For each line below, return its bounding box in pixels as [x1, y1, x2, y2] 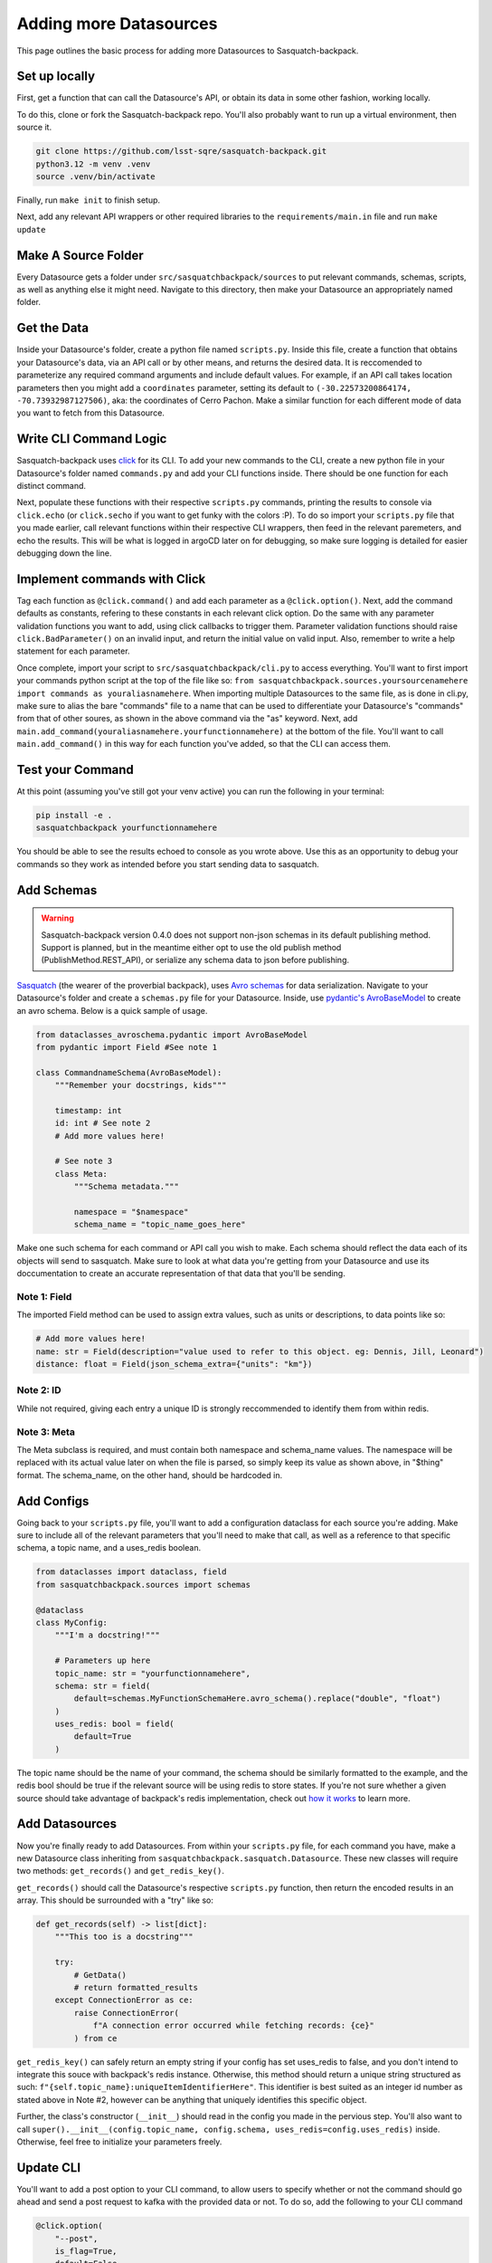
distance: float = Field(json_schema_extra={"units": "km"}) [35, 1359, 313, 1370]
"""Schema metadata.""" [73, 1181, 180, 1192]
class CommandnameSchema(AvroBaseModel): [35, 1067, 222, 1077]
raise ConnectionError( [73, 2008, 180, 2018]
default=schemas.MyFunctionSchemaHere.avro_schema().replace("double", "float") [73, 1694, 442, 1704]
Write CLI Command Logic [16, 431, 167, 447]
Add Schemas [16, 883, 98, 898]
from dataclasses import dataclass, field [35, 1567, 227, 1577]
